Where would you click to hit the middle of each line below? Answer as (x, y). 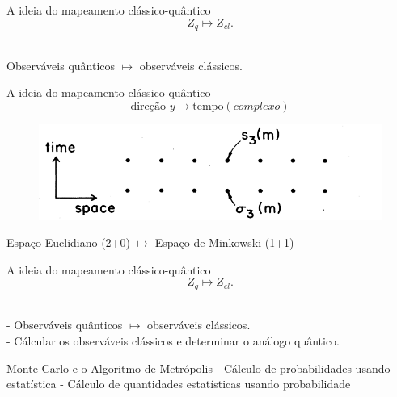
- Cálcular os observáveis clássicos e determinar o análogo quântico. (173, 340)
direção (148, 106)
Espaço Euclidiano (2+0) (68, 242)
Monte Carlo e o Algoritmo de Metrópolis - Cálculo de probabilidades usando (198, 368)
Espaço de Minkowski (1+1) (224, 242)
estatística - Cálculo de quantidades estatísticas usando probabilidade (179, 384)
